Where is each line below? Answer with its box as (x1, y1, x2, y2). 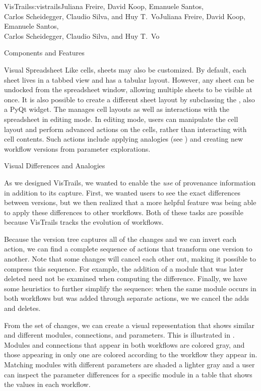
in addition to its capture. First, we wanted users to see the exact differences (4, 187, 240, 198)
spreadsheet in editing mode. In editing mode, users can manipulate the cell (4, 113, 238, 124)
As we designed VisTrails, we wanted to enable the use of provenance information (4, 177, 256, 187)
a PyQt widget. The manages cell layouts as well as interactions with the (4, 104, 230, 114)
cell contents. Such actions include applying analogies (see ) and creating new (4, 134, 243, 144)
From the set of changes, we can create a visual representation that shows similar (4, 319, 255, 330)
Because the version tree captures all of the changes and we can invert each (4, 233, 237, 244)
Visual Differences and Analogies (4, 160, 105, 171)
